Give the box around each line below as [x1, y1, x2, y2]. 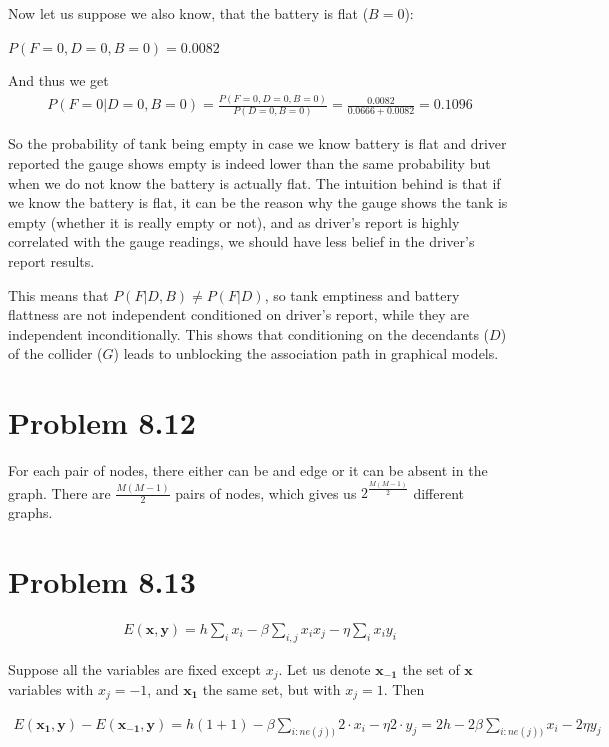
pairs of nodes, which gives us [175, 482, 357, 503]
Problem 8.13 [8, 560, 196, 601]
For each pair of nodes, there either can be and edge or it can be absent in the [8, 460, 488, 481]
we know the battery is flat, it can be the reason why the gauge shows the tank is [8, 192, 508, 213]
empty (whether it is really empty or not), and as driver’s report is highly [8, 211, 460, 232]
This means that [8, 284, 109, 305]
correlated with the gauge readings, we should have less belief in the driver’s [8, 231, 475, 252]
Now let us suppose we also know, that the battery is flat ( [8, 3, 369, 23]
